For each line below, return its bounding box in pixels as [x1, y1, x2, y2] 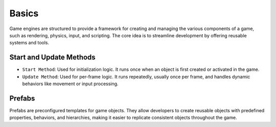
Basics [9, 8, 39, 19]
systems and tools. [9, 40, 50, 46]
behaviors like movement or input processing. [22, 81, 119, 87]
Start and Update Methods [9, 53, 96, 62]
